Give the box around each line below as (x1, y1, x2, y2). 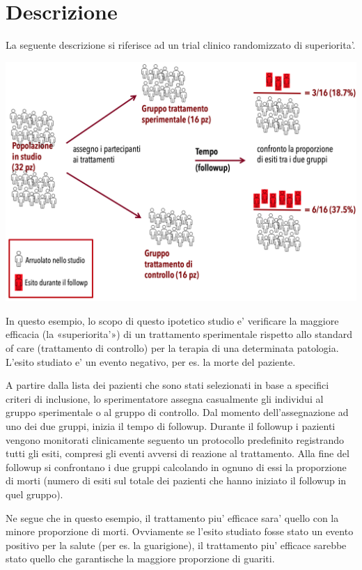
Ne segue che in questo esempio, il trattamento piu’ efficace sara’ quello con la (6, 510, 339, 525)
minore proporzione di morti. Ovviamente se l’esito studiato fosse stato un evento (6, 524, 354, 539)
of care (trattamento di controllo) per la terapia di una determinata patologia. (6, 341, 339, 355)
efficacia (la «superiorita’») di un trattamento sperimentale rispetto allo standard (6, 327, 352, 341)
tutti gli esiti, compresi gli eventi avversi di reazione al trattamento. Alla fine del (6, 446, 349, 461)
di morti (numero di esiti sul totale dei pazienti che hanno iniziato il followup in (6, 473, 347, 488)
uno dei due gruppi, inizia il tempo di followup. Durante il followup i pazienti (6, 419, 336, 433)
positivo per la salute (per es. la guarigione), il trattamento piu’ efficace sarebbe (6, 537, 347, 552)
